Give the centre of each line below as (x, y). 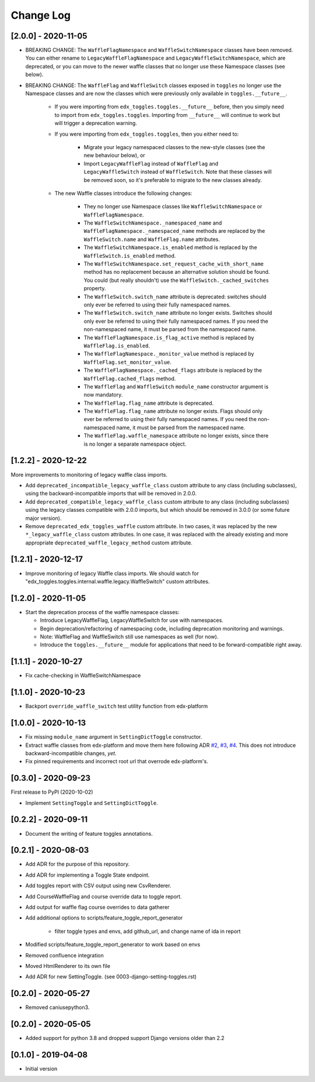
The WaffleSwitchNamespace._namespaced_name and (153, 223)
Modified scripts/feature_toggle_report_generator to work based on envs (113, 945)
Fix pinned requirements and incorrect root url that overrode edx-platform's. (117, 761)
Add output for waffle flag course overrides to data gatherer (97, 907)
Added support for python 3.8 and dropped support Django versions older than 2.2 (125, 1038)
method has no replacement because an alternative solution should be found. (177, 272)
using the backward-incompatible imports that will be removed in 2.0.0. (111, 494)
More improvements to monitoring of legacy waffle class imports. (89, 474)
